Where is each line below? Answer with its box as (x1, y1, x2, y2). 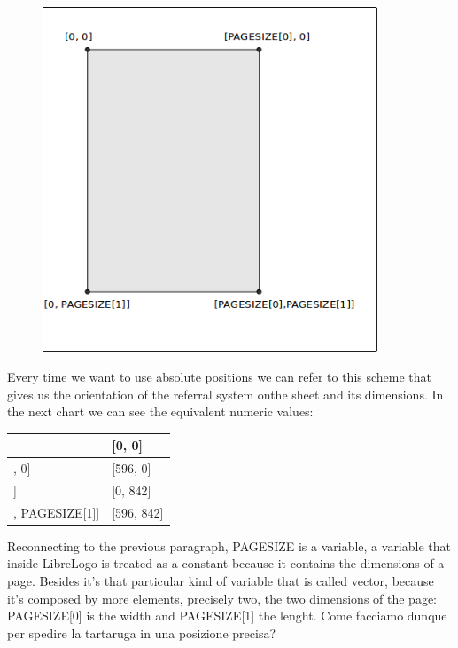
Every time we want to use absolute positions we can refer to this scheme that (7, 367, 432, 385)
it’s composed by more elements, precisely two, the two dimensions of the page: (7, 589, 438, 607)
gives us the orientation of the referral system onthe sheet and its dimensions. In (7, 384, 444, 403)
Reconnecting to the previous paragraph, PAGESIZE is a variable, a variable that (7, 536, 451, 555)
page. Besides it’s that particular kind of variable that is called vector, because (7, 572, 434, 589)
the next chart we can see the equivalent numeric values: (7, 402, 314, 421)
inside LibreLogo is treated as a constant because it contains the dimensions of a (7, 554, 445, 573)
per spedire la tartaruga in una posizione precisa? (7, 623, 276, 642)
